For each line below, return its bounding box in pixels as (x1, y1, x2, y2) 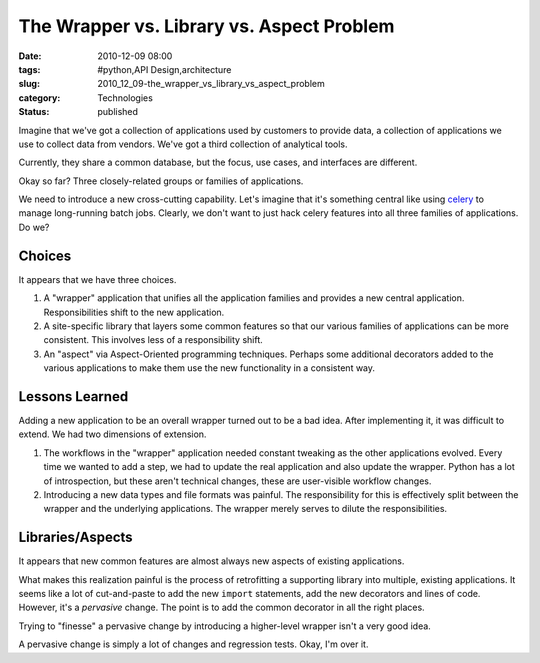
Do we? (18, 221, 50, 233)
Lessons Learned (18, 388, 129, 405)
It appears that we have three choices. (18, 273, 177, 285)
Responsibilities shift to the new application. (43, 306, 225, 318)
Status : (18, 106, 50, 118)
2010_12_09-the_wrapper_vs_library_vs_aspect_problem (97, 78, 325, 90)
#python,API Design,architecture (97, 63, 232, 75)
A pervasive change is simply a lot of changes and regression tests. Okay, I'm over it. (18, 638, 369, 650)
